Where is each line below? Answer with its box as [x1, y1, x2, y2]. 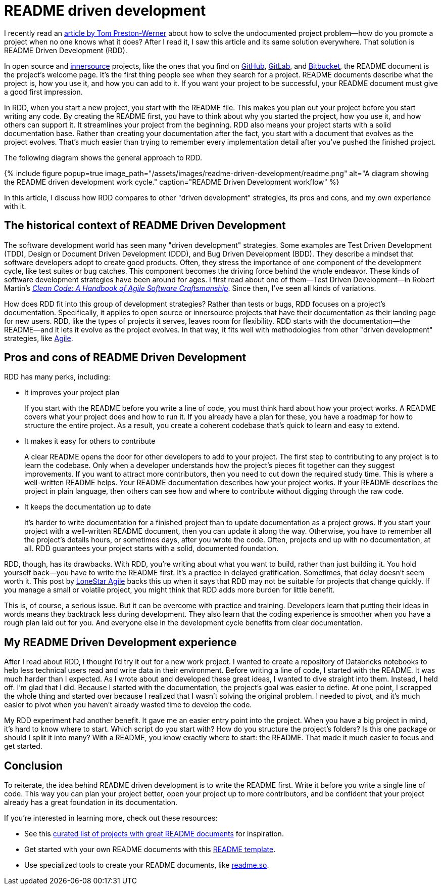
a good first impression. [4, 87, 83, 96]
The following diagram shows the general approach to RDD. [4, 153, 203, 162]
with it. [4, 201, 26, 210]
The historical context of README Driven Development [4, 219, 286, 232]
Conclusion [4, 759, 63, 772]
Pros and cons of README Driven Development [4, 351, 247, 364]
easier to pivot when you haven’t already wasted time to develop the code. [4, 700, 252, 709]
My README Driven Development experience [4, 636, 237, 649]
